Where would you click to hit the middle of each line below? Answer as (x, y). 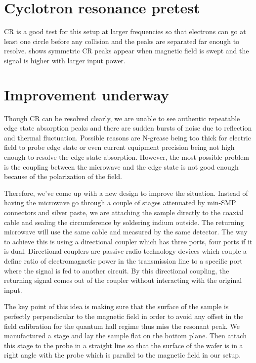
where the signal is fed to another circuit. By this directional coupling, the (117, 270)
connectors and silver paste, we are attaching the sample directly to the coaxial (124, 212)
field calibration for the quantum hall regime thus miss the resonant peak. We (122, 326)
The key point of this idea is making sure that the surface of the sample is (116, 306)
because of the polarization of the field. (63, 176)
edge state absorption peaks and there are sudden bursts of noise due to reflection (128, 128)
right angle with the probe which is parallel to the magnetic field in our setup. (123, 355)
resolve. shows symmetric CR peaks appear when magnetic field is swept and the (127, 51)
